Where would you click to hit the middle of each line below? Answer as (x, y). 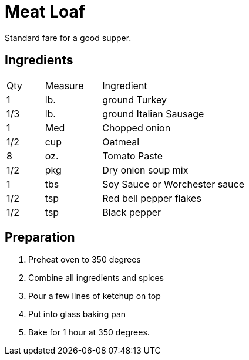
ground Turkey (134, 99)
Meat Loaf (45, 12)
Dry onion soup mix (145, 170)
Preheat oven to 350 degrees (85, 260)
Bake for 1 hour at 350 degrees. (89, 332)
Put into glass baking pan (77, 314)
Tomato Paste (133, 156)
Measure (64, 85)
